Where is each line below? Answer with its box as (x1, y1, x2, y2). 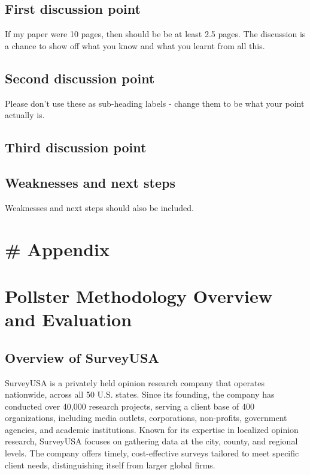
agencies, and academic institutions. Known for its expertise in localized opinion (5, 423, 299, 435)
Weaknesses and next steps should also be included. (5, 201, 194, 214)
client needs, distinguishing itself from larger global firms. (5, 458, 215, 471)
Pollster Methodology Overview (5, 283, 272, 308)
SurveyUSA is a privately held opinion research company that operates (5, 376, 265, 389)
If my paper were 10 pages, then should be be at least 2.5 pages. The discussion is (5, 28, 306, 40)
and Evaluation (5, 307, 132, 332)
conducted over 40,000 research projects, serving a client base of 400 (5, 399, 254, 412)
